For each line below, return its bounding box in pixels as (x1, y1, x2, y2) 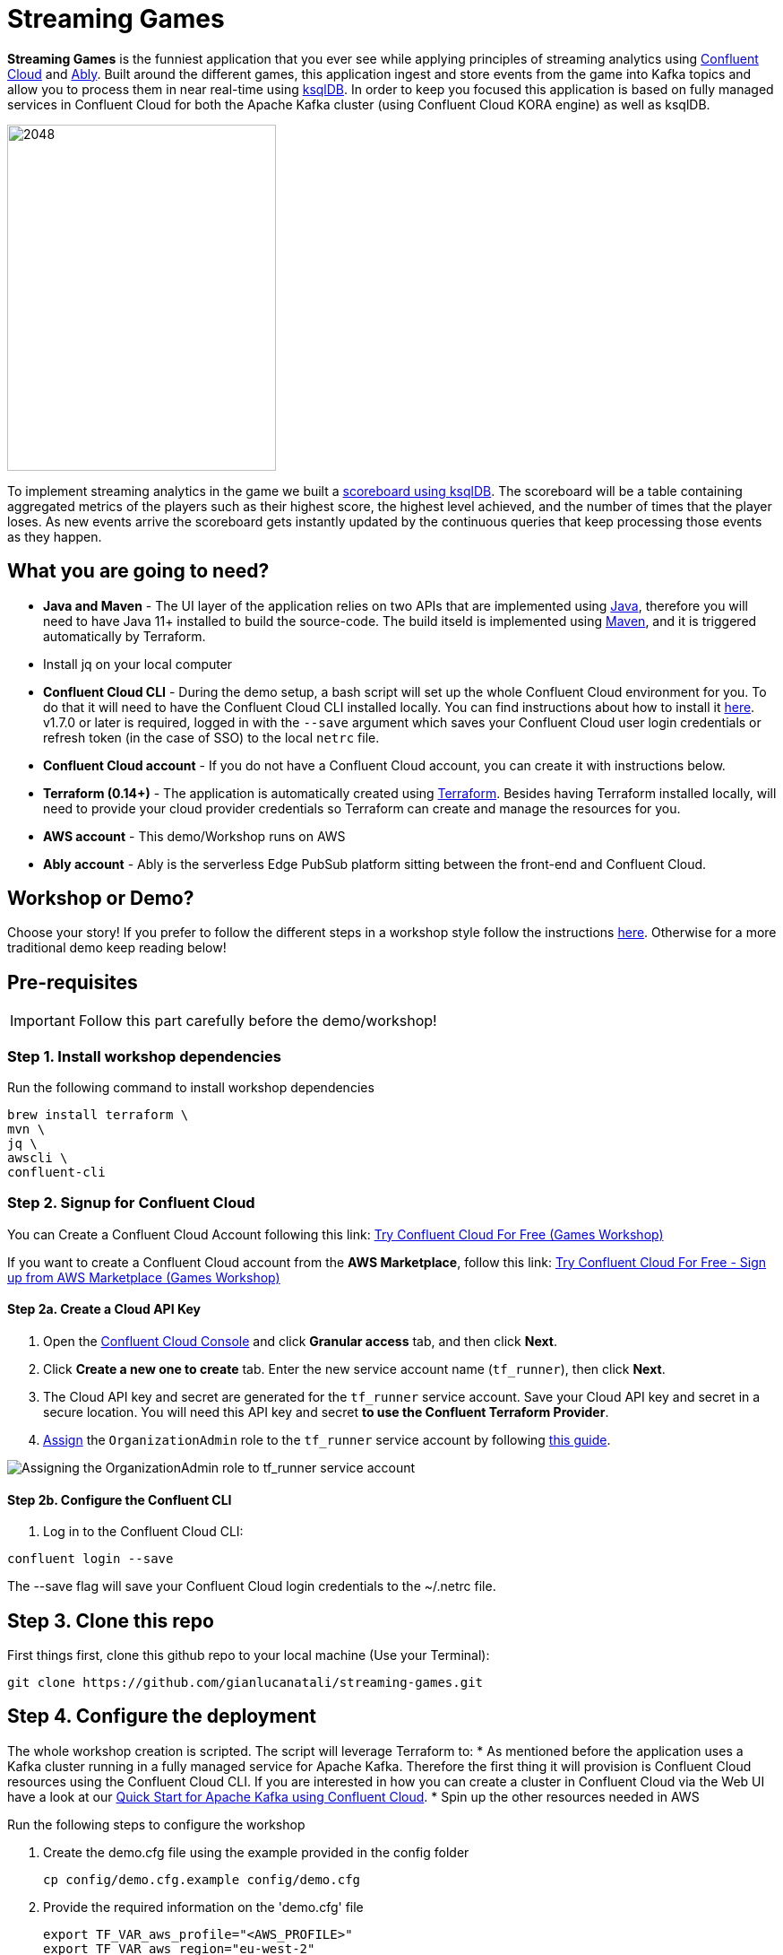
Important (10, 1012, 75, 1030)
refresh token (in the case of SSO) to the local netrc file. (43, 729, 380, 745)
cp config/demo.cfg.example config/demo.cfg (43, 1872, 361, 1887)
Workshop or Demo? (7, 887, 194, 910)
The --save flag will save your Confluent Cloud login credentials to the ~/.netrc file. (7, 1578, 496, 1594)
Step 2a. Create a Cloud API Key (7, 1301, 201, 1317)
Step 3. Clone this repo (7, 1609, 214, 1632)
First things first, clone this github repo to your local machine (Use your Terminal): (7, 1647, 490, 1664)
